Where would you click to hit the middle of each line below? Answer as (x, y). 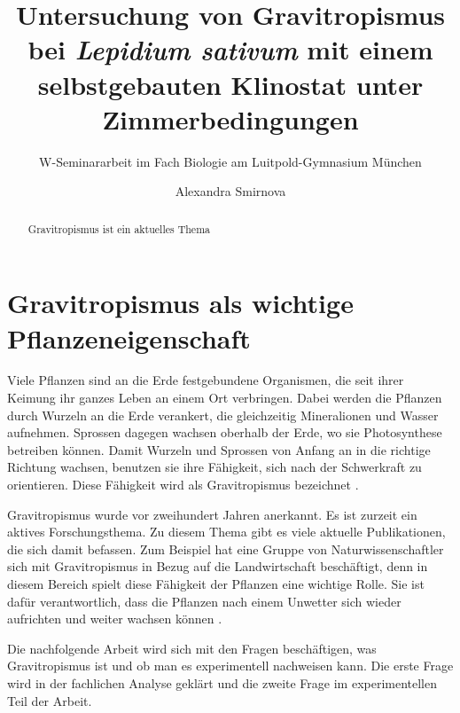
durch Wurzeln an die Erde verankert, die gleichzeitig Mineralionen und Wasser (223, 415)
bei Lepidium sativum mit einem (230, 50)
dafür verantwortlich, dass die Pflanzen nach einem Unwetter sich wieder (204, 601)
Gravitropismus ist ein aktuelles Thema (119, 228)
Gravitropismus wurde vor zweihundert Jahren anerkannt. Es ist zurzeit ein (212, 514)
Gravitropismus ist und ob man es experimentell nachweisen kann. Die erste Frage (230, 666)
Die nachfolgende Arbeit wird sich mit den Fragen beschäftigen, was (192, 648)
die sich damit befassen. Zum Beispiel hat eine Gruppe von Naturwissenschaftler (226, 548)
